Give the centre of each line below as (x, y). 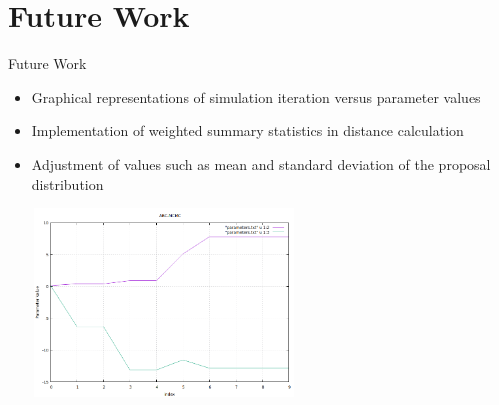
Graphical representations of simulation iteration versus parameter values (256, 96)
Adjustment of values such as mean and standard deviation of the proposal (261, 163)
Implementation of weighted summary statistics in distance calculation (247, 130)
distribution (67, 183)
